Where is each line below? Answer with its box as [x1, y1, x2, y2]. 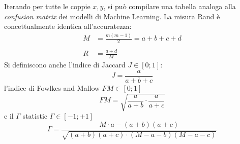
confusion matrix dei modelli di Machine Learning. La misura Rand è [4, 11, 220, 21]
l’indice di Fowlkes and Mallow [4, 82, 100, 93]
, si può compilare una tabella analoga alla [103, 1, 236, 11]
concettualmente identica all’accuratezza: [4, 21, 132, 31]
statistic [22, 110, 47, 121]
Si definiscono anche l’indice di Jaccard [4, 59, 126, 70]
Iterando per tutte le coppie [4, 1, 91, 11]
